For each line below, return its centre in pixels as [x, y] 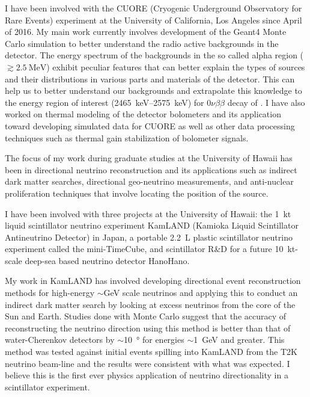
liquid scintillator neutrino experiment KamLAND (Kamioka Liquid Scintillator [152, 225]
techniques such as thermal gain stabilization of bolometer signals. [127, 137]
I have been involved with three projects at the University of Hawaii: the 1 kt [148, 213]
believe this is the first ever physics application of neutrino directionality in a [147, 375]
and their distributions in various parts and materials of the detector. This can [150, 78]
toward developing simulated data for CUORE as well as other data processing [150, 125]
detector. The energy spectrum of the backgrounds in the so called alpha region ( [154, 55]
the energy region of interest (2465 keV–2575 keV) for [105, 102]
